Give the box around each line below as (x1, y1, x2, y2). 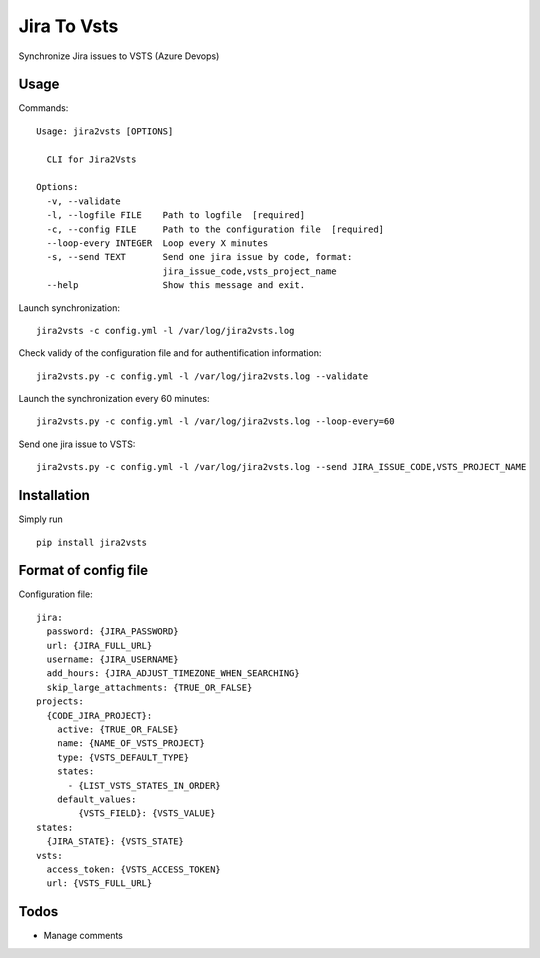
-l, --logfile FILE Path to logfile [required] (46, 210, 305, 221)
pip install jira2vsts (36, 536, 148, 548)
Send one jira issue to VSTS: (18, 438, 136, 450)
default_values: (56, 793, 137, 805)
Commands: (18, 102, 69, 114)
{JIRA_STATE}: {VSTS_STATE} (46, 836, 185, 847)
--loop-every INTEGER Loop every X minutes (46, 237, 269, 249)
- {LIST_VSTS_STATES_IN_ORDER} (67, 780, 222, 791)
